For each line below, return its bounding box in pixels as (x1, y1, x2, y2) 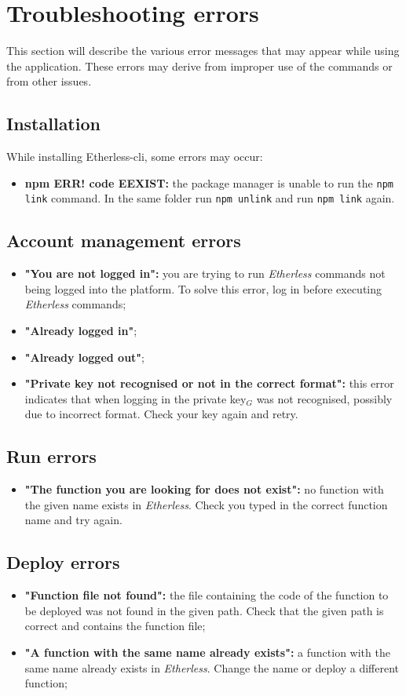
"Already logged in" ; (24, 322, 137, 338)
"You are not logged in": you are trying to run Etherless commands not (24, 265, 386, 282)
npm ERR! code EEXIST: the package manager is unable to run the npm (24, 174, 393, 191)
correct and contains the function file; (24, 618, 206, 634)
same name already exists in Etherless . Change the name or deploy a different (24, 659, 400, 676)
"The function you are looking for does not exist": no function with (24, 481, 384, 497)
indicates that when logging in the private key (24, 390, 247, 406)
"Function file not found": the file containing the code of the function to (24, 587, 389, 603)
